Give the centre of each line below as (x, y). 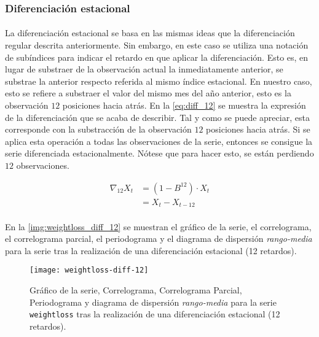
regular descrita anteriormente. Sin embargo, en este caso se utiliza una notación (157, 45)
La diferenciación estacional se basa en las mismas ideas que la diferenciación (150, 33)
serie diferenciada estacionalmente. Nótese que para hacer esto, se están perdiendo (159, 153)
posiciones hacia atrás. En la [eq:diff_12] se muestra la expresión (184, 105)
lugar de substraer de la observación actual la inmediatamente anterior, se (144, 69)
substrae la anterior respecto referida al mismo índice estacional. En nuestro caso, (159, 81)
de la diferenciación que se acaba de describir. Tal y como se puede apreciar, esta (157, 117)
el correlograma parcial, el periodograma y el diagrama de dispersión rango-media (159, 238)
